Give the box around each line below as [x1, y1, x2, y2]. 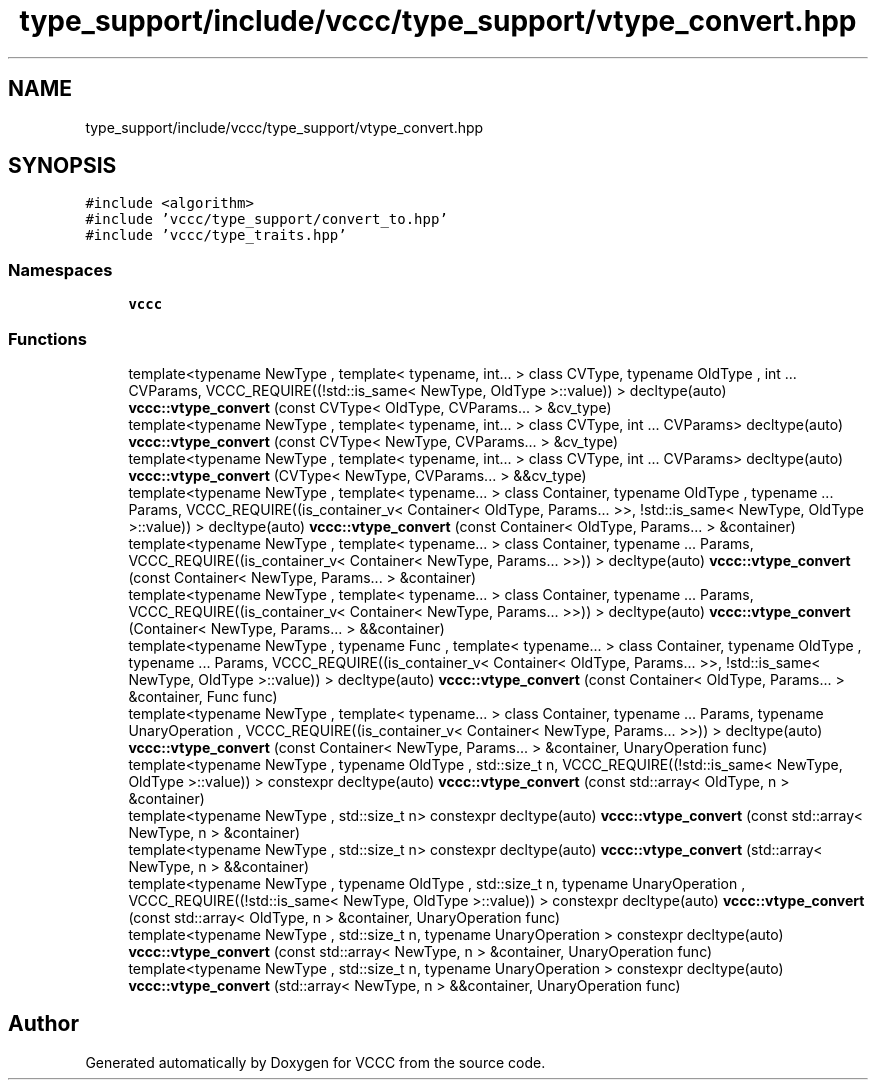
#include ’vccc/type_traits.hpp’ [85, 227, 347, 244]
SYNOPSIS [8, 153, 117, 179]
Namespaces [8, 259, 113, 280]
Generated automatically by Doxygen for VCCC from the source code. [85, 1053, 546, 1071]
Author [8, 1011, 79, 1037]
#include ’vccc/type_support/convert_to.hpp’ [85, 211, 448, 228]
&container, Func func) [128, 687, 278, 705]
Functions [8, 328, 87, 349]
